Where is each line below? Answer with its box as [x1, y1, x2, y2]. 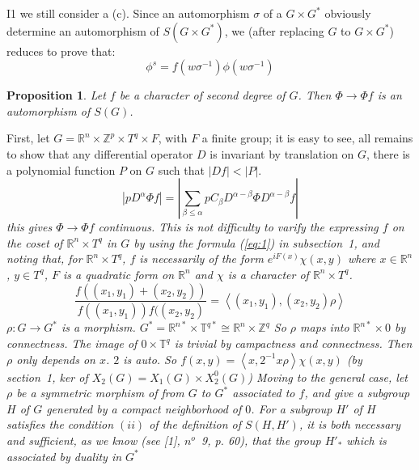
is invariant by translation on [209, 145, 354, 162]
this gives [6, 218, 53, 235]
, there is [366, 145, 410, 162]
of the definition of [149, 416, 241, 433]
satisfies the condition [6, 416, 114, 433]
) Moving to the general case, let [248, 368, 408, 385]
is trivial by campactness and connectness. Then [174, 335, 413, 351]
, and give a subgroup [304, 384, 410, 401]
